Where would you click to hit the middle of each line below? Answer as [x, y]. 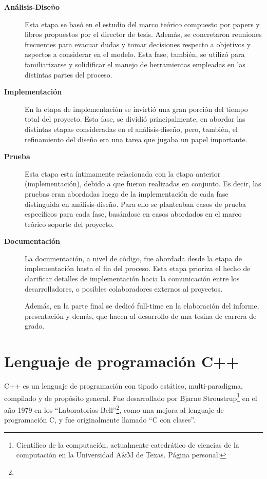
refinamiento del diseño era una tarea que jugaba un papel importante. [136, 139]
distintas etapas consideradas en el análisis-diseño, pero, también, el [131, 129]
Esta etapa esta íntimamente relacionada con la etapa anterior [123, 173]
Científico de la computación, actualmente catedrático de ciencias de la [128, 444]
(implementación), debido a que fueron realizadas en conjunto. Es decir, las [143, 184]
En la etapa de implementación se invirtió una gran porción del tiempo [136, 109]
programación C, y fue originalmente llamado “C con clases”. [100, 420]
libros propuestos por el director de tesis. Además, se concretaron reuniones [143, 34]
